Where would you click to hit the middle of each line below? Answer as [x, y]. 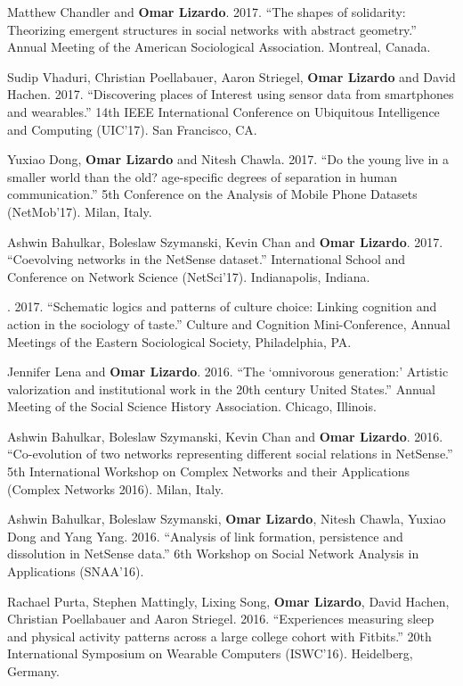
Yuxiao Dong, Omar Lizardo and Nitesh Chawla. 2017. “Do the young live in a [228, 159]
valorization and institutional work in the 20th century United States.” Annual [221, 388]
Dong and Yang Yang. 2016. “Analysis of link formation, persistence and [205, 536]
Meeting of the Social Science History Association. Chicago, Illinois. [192, 406]
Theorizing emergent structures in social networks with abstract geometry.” [212, 29]
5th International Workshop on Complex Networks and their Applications [208, 471]
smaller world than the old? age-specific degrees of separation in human [202, 176]
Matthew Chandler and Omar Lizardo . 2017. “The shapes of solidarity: [207, 12]
